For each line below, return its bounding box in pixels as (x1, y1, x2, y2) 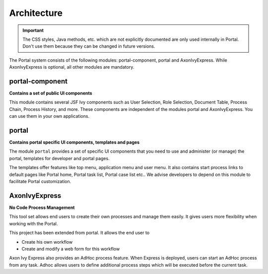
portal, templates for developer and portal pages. (9, 155, 110, 161)
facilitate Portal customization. (9, 179, 71, 184)
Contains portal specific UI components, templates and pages (9, 139, 140, 145)
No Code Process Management (9, 204, 75, 210)
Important (22, 27, 44, 33)
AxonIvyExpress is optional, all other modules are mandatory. (9, 64, 134, 70)
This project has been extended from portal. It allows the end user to (9, 230, 150, 236)
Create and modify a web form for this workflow (21, 246, 120, 252)
